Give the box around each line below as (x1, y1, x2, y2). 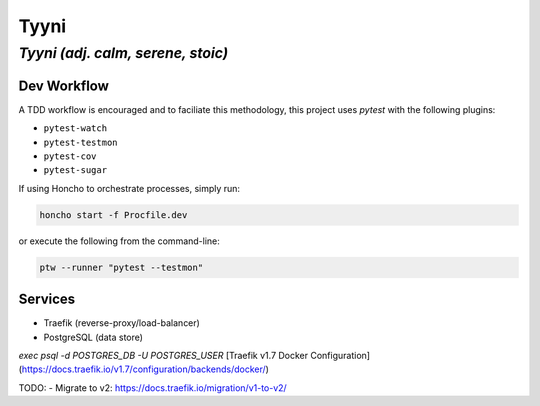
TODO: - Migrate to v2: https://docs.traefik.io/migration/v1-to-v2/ (18, 381, 287, 394)
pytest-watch (43, 123, 108, 134)
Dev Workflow (18, 77, 110, 94)
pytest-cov (43, 150, 97, 162)
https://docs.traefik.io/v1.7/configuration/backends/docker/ (21, 363, 267, 375)
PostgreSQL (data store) (43, 331, 144, 343)
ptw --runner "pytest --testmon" (39, 261, 204, 273)
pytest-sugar (43, 165, 108, 176)
